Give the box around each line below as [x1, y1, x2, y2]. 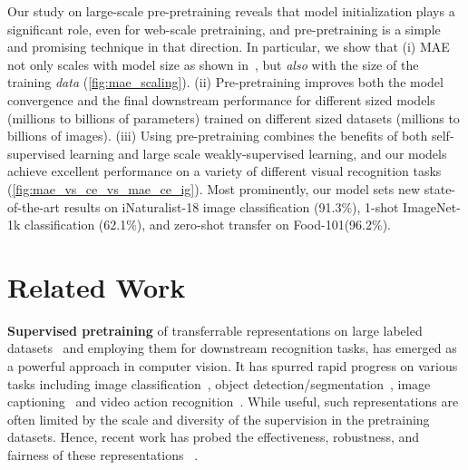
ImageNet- [403, 197, 461, 216]
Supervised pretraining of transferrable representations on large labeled [7, 320, 423, 339]
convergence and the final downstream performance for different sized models [7, 90, 435, 109]
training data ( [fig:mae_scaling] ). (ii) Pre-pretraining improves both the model [7, 73, 444, 92]
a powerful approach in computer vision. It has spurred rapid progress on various [7, 357, 458, 376]
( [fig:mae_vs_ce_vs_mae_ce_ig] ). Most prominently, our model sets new [7, 179, 421, 198]
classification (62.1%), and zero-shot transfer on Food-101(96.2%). [24, 215, 391, 234]
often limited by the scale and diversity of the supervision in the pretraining [7, 409, 430, 428]
